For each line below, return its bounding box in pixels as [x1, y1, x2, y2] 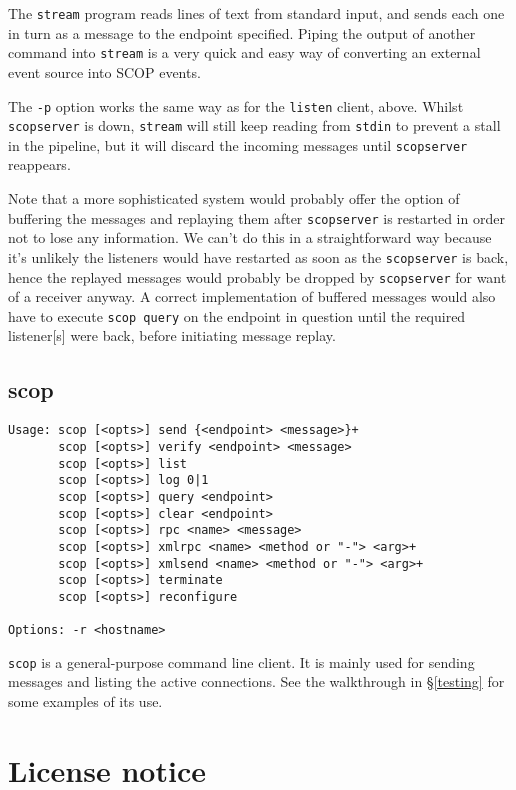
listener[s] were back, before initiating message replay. [8, 325, 336, 346]
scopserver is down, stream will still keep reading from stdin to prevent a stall [8, 115, 501, 136]
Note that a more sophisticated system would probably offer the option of [8, 188, 460, 209]
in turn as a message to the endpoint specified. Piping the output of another [8, 22, 476, 43]
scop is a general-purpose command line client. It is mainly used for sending [8, 651, 475, 672]
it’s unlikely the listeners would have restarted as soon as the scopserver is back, [8, 246, 509, 267]
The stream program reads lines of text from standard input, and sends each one [8, 3, 505, 23]
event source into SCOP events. [8, 61, 201, 82]
